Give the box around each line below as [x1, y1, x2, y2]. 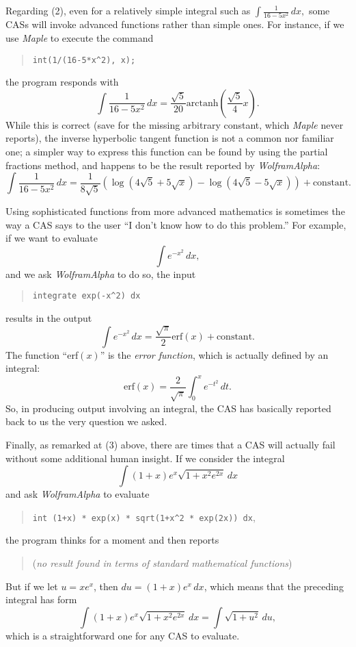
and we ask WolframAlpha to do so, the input [5, 266, 196, 281]
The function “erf [5, 347, 79, 361]
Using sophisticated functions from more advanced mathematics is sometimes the [5, 204, 345, 218]
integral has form [5, 592, 77, 607]
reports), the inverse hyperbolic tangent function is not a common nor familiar [5, 131, 334, 145]
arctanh [186, 98, 219, 108]
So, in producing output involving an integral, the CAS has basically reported [5, 401, 331, 415]
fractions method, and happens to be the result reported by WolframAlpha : [5, 157, 320, 172]
